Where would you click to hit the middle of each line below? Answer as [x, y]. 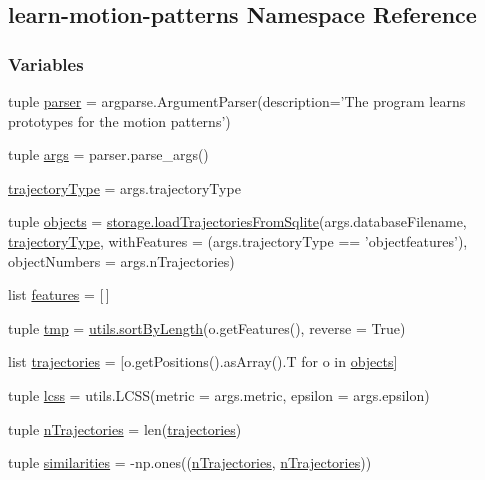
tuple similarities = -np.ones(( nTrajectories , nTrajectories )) [190, 462]
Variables [46, 63]
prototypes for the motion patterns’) [119, 120]
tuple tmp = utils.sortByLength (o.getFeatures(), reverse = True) [207, 327]
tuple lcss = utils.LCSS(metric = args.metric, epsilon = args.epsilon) [219, 394]
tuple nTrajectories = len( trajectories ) [125, 428]
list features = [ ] [59, 294]
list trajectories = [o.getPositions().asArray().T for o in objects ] [203, 361]
